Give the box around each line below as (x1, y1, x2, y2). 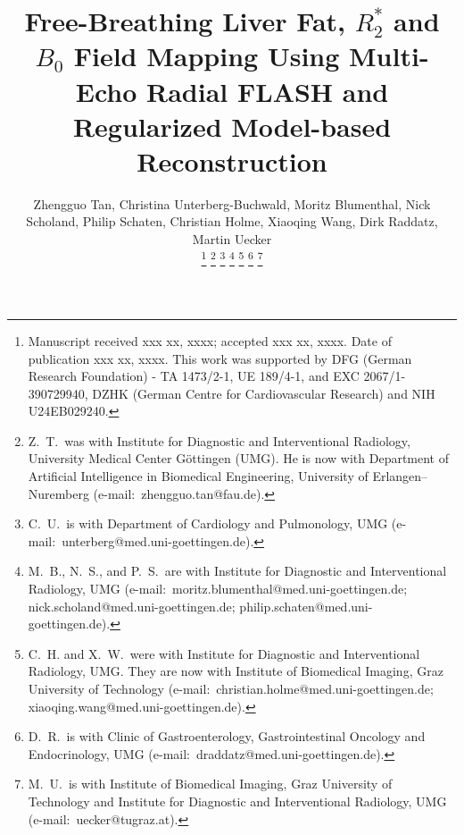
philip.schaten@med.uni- (239, 596, 373, 615)
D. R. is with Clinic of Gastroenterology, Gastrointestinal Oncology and (28, 727, 426, 746)
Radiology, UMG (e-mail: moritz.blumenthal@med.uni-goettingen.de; (28, 579, 408, 598)
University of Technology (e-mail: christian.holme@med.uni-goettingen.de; (28, 679, 434, 697)
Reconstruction (137, 142, 327, 179)
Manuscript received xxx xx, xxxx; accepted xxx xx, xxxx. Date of (28, 331, 392, 350)
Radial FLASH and (146, 72, 389, 109)
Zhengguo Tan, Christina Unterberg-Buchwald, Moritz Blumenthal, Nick (33, 194, 431, 213)
